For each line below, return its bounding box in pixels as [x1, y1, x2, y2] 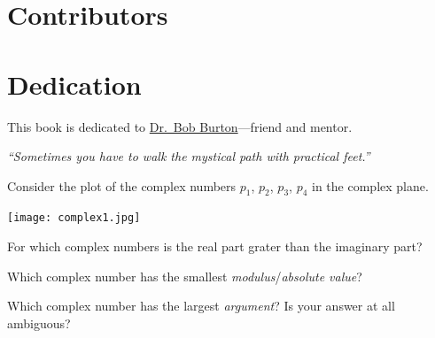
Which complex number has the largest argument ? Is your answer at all [7, 296, 395, 315]
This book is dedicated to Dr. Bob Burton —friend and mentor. [7, 117, 353, 135]
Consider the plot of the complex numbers [7, 176, 237, 195]
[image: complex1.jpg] [7, 211, 141, 225]
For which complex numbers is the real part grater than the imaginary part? [7, 237, 423, 256]
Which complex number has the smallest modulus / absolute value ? [7, 266, 362, 285]
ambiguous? [7, 313, 71, 332]
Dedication [7, 65, 142, 102]
